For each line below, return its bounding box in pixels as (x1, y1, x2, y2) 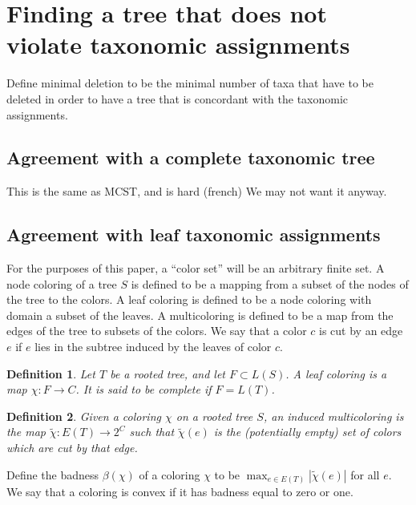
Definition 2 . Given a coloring (6, 407, 161, 424)
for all (350, 466, 380, 483)
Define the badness (6, 466, 99, 483)
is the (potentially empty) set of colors (213, 423, 402, 440)
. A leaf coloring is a (285, 365, 387, 382)
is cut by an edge (319, 322, 403, 339)
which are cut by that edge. (6, 439, 138, 456)
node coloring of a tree (6, 275, 117, 292)
